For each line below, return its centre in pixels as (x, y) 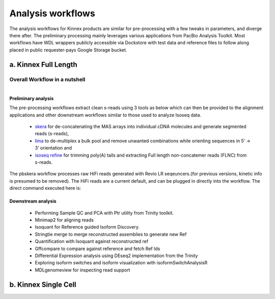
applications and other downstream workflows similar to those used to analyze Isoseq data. (105, 115)
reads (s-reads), (52, 134)
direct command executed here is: (45, 188)
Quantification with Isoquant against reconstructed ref (92, 241)
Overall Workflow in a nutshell (47, 79)
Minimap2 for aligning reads (64, 220)
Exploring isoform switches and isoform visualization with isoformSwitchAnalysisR (121, 263)
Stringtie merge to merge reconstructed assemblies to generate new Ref (111, 234)
